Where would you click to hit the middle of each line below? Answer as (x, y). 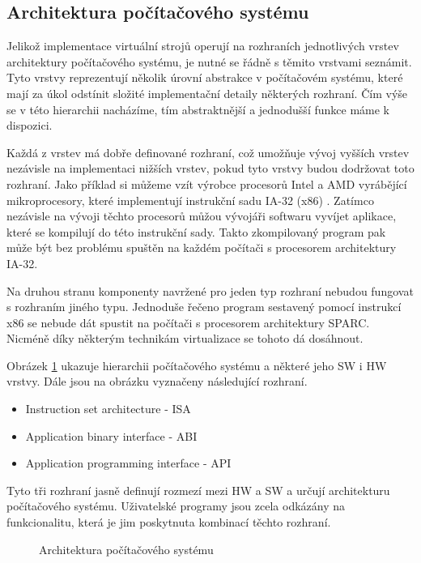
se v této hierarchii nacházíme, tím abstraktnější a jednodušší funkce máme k (198, 109)
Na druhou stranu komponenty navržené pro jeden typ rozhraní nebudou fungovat (210, 290)
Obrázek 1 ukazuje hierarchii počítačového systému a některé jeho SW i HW (197, 365)
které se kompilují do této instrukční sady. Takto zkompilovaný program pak (196, 231)
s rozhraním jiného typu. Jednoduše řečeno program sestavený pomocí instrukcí (204, 307)
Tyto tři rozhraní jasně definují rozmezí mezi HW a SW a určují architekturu (198, 490)
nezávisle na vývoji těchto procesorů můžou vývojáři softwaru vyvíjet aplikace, (202, 216)
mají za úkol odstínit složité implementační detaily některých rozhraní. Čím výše (207, 93)
